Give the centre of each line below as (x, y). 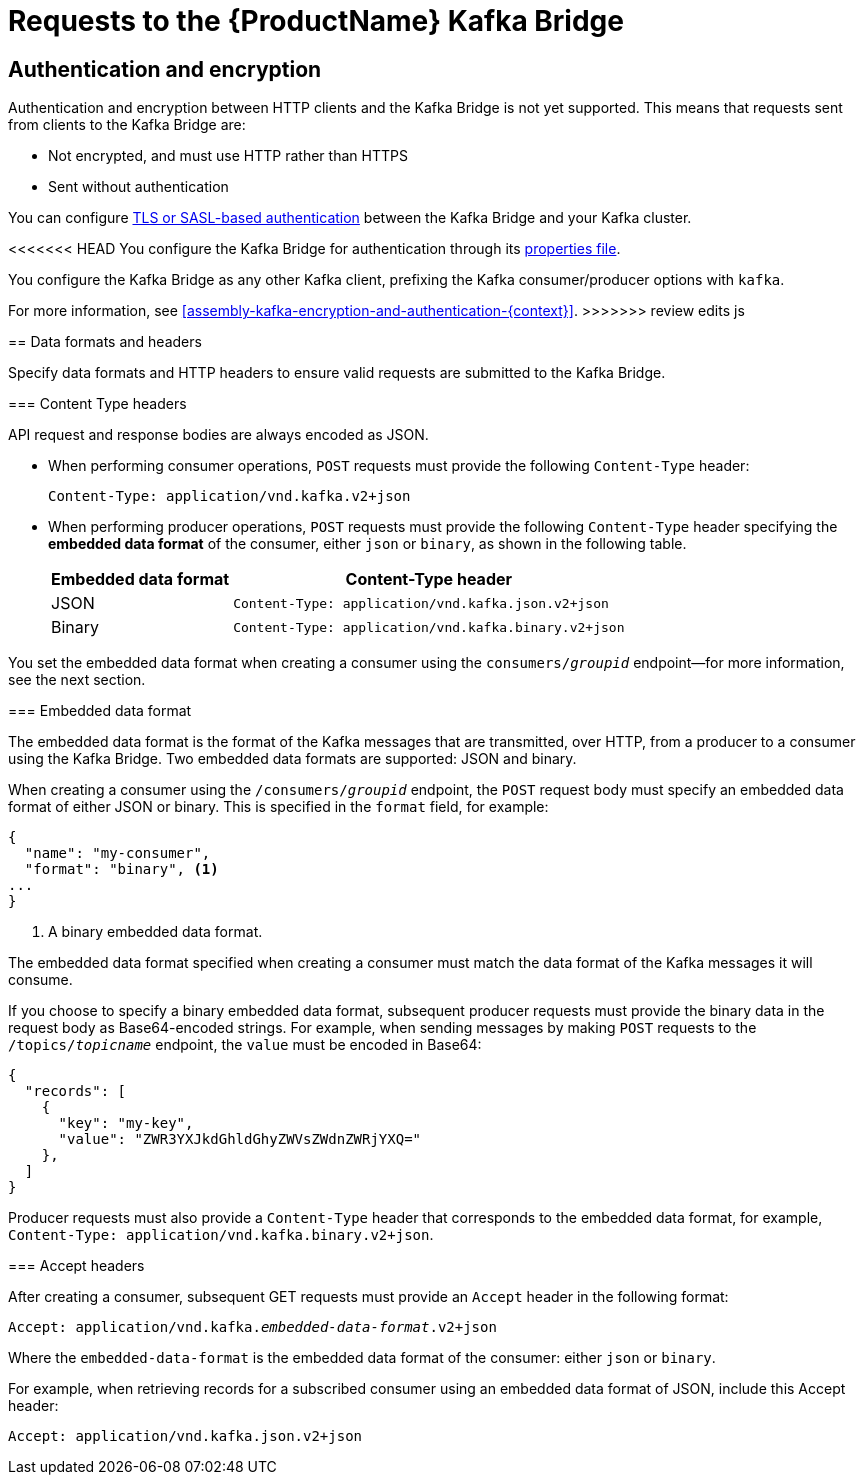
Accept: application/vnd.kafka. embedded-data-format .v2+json (252, 1327)
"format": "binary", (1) (121, 869)
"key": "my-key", (126, 1123)
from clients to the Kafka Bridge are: (127, 125)
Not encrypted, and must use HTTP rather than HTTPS (228, 156)
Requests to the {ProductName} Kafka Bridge (316, 21)
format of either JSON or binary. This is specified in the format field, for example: (278, 807)
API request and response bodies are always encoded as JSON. (218, 435)
